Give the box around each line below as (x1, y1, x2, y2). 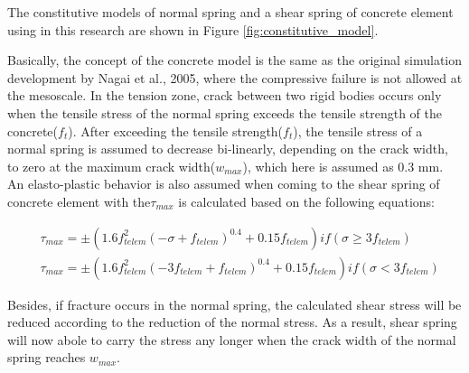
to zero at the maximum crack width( (7, 156, 216, 175)
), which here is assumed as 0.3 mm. (242, 156, 444, 175)
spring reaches (7, 348, 86, 367)
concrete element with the (7, 191, 151, 210)
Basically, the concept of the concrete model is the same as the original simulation (7, 51, 463, 70)
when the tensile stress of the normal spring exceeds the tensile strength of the (7, 103, 442, 122)
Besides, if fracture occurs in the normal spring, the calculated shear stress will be (7, 294, 462, 313)
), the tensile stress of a (293, 121, 423, 140)
